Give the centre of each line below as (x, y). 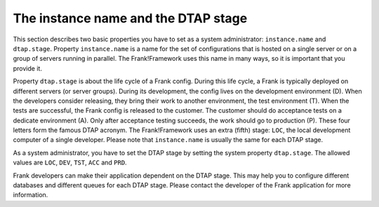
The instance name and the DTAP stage (130, 18)
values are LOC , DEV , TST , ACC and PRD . (70, 163)
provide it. (27, 68)
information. (31, 195)
